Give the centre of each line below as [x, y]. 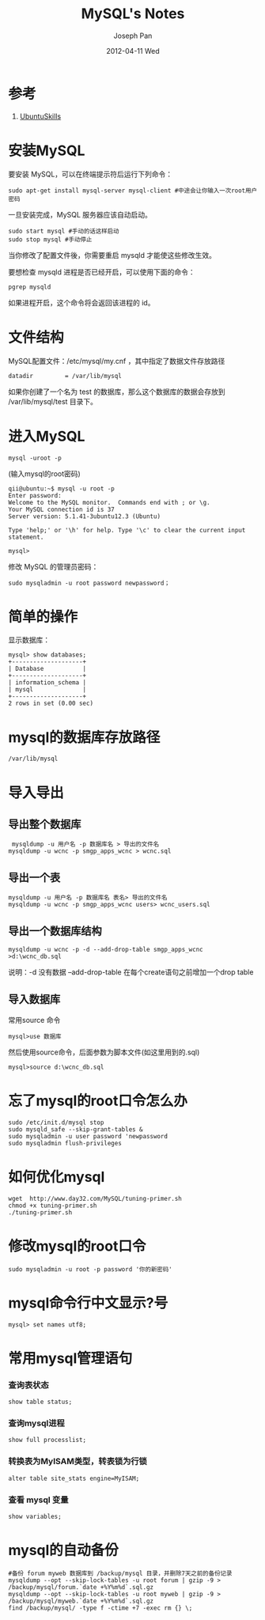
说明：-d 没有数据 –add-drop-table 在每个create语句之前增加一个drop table [131, 972]
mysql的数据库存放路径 [84, 737]
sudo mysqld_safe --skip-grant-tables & [76, 1129]
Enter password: [35, 495]
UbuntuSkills [40, 116]
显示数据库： [29, 640]
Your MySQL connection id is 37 [61, 509]
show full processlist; [47, 1440]
